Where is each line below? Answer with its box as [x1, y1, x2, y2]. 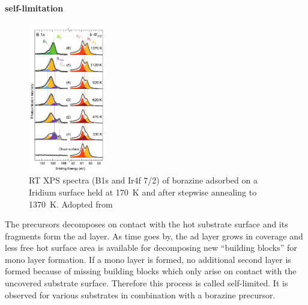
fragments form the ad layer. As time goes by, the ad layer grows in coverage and [5, 229, 303, 242]
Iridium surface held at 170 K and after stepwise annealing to [29, 185, 257, 198]
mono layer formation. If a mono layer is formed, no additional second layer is [5, 253, 291, 265]
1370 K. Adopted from [29, 197, 113, 210]
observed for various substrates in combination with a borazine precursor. [5, 288, 276, 301]
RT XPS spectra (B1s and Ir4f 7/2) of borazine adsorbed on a [29, 174, 258, 186]
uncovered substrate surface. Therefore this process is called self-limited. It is [5, 277, 288, 289]
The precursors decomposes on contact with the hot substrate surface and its [5, 218, 288, 230]
